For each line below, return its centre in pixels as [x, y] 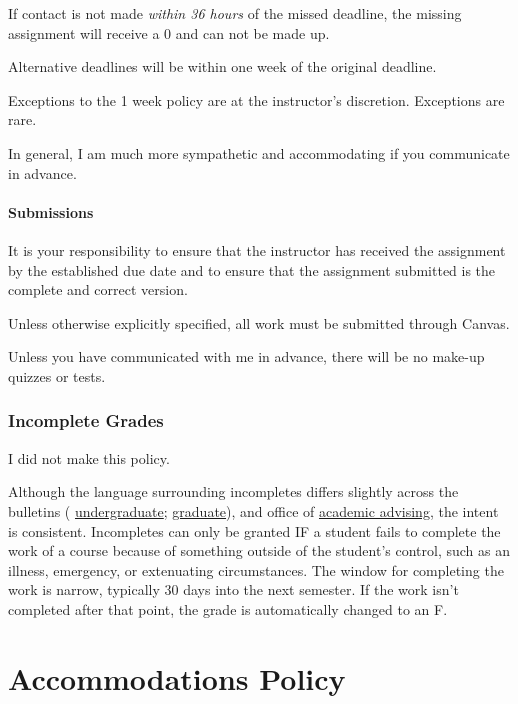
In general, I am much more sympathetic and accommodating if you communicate [259, 152]
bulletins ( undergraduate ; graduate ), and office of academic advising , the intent [253, 510]
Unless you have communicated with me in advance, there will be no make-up [246, 356]
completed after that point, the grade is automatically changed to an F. [228, 608]
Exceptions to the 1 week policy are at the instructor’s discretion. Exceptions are [256, 99]
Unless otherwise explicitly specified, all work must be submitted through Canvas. [259, 322]
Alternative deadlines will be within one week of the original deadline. [222, 66]
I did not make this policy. [89, 457]
